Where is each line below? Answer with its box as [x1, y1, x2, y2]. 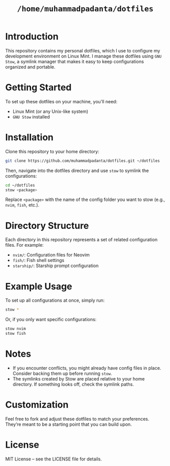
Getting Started [5, 82, 72, 93]
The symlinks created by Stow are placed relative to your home [12, 375, 145, 382]
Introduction [5, 31, 59, 42]
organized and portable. [5, 64, 56, 70]
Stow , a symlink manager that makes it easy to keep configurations [5, 58, 144, 65]
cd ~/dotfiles [5, 183, 36, 188]
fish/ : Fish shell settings [12, 257, 64, 264]
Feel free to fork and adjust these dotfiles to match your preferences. [5, 416, 150, 422]
